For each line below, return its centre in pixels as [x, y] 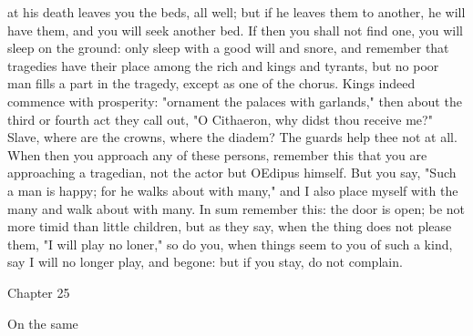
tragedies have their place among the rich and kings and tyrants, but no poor [223, 65]
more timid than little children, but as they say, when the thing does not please [230, 226]
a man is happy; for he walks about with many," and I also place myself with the [233, 190]
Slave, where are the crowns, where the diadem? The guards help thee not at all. [232, 137]
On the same [43, 323]
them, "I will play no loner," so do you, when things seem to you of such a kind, [230, 244]
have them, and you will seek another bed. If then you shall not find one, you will [235, 30]
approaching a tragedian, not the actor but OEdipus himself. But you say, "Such [232, 173]
